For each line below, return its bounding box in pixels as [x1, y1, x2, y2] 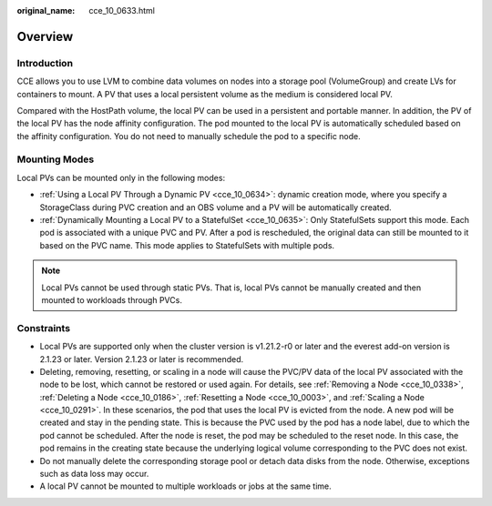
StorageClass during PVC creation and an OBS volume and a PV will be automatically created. [39, 201, 392, 213]
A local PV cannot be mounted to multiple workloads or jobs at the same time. [39, 481, 332, 491]
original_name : [16, 5, 76, 15]
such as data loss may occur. [39, 469, 149, 480]
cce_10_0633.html [88, 5, 155, 15]
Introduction [16, 56, 73, 69]
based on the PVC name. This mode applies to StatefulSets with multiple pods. [39, 239, 335, 250]
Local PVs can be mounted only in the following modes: [16, 172, 226, 183]
